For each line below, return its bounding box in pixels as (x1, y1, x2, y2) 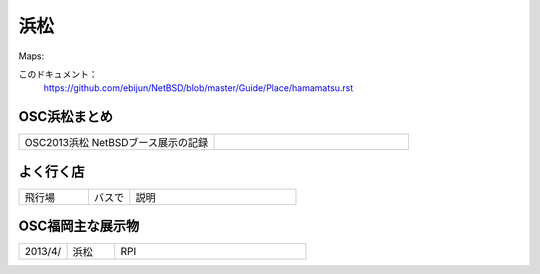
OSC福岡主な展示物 (18, 218, 140, 235)
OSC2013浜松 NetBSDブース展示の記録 (24, 136, 209, 150)
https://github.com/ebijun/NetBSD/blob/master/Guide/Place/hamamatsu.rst (43, 82, 354, 94)
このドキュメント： (18, 68, 98, 80)
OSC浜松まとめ (18, 108, 114, 125)
